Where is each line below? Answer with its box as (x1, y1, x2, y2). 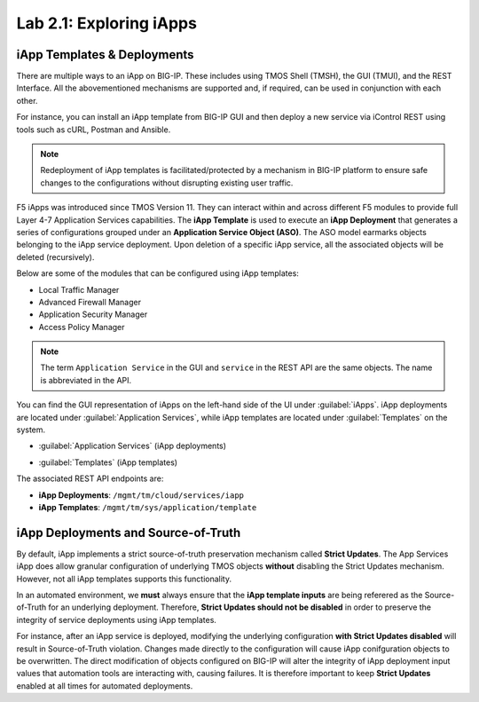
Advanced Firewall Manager (38, 296, 142, 307)
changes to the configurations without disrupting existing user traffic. (40, 177, 294, 188)
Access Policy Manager (38, 321, 125, 332)
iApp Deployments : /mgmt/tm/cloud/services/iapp (38, 489, 244, 501)
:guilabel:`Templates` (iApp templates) (38, 457, 177, 468)
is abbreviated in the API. (40, 375, 132, 385)
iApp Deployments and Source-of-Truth (16, 525, 241, 540)
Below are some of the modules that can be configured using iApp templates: (16, 268, 299, 279)
